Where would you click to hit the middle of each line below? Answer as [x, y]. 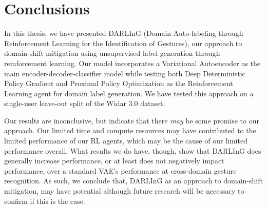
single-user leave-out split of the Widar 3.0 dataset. [85, 103]
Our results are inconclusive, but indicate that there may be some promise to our [132, 120]
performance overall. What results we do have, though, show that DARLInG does [133, 150]
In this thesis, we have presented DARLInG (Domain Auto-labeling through [124, 33]
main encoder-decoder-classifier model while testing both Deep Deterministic [125, 73]
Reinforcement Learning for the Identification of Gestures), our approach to [123, 43]
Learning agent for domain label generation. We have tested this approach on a [129, 93]
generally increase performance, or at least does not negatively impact [114, 161]
